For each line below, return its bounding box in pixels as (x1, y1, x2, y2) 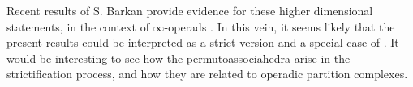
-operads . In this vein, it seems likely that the (164, 18, 395, 35)
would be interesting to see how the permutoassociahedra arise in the (6, 49, 351, 66)
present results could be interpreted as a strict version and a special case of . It (6, 34, 399, 51)
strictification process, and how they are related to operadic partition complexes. (6, 65, 408, 82)
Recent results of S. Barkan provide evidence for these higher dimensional (6, 2, 373, 19)
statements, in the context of (6, 18, 149, 35)
